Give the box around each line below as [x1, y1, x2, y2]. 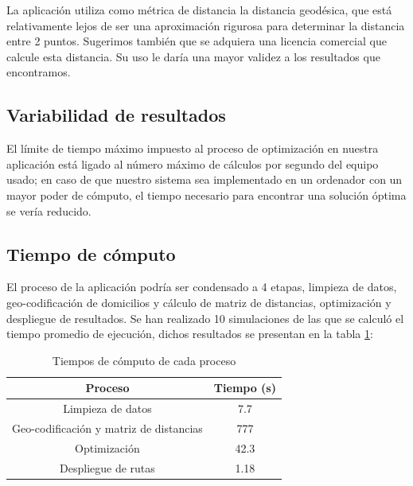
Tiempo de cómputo [6, 241, 176, 266]
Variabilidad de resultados [6, 103, 226, 127]
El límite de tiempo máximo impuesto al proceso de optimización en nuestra [6, 140, 379, 157]
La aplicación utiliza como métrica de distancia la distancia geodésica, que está [6, 2, 392, 17]
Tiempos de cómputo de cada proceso [52, 352, 236, 368]
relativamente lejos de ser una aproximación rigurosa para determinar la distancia [6, 17, 405, 33]
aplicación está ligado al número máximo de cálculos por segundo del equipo [6, 155, 379, 172]
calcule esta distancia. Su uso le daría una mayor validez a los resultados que [6, 48, 380, 64]
